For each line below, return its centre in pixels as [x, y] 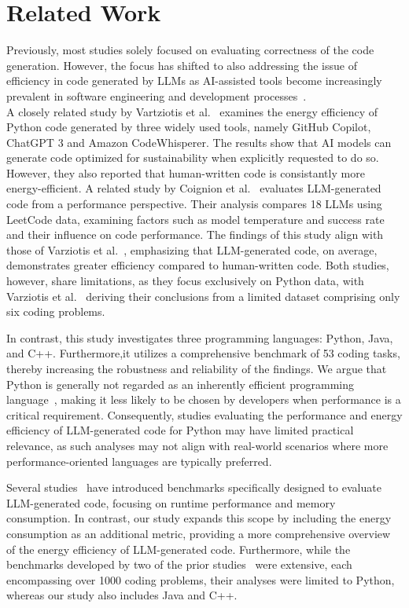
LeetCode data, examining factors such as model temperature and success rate [195, 219]
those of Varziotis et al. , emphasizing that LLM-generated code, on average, [192, 249]
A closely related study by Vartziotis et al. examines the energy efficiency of [192, 111]
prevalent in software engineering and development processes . [157, 95]
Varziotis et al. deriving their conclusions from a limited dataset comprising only [203, 296]
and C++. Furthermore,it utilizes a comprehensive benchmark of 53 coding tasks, [203, 353]
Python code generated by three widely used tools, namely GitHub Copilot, [189, 127]
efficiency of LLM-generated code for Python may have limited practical [180, 430]
